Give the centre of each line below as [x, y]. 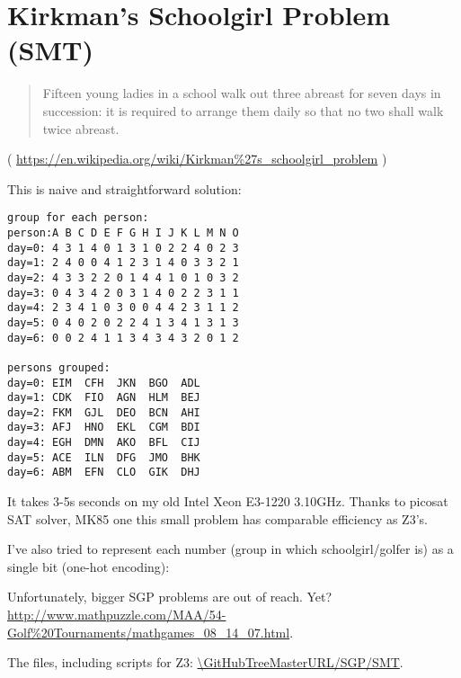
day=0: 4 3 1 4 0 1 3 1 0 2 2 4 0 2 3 [123, 248]
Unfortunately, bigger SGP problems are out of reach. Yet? [170, 597]
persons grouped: [59, 367]
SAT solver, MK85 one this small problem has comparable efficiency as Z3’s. [217, 518]
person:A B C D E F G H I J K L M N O [123, 232]
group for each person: [78, 218]
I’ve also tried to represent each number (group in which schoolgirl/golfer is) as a [230, 549]
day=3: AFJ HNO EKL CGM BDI [104, 428]
